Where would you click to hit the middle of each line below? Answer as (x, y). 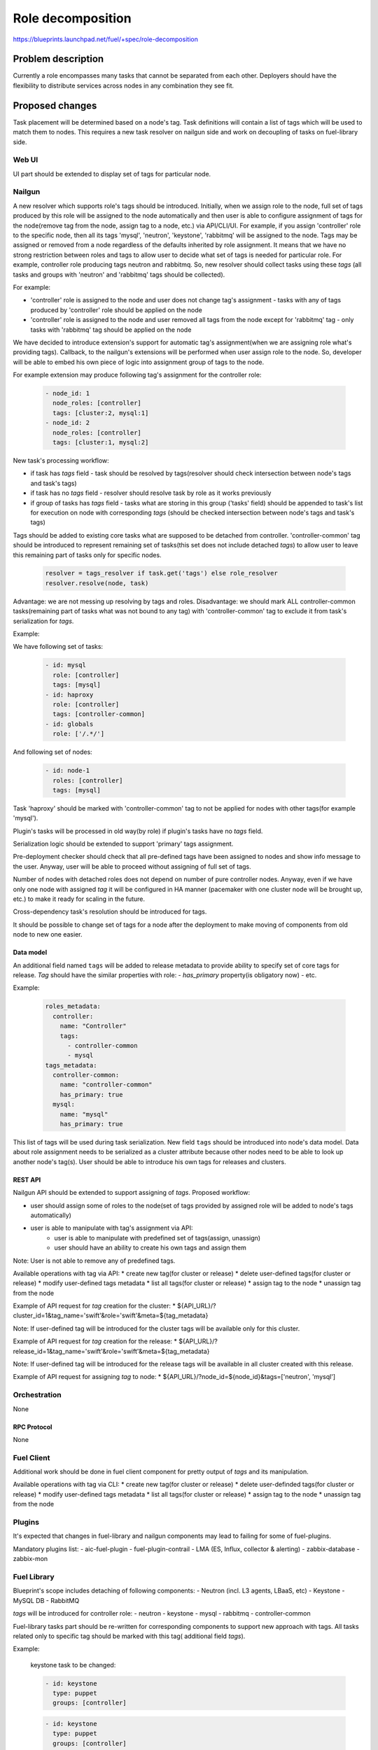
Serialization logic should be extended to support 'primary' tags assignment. (123, 844)
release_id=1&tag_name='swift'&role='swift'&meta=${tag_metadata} (111, 1351)
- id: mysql (66, 665)
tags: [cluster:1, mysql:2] (101, 442)
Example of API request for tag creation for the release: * (95, 1341)
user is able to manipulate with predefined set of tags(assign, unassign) (157, 1238)
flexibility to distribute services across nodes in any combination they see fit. (124, 85)
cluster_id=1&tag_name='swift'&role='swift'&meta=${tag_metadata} (111, 1315)
